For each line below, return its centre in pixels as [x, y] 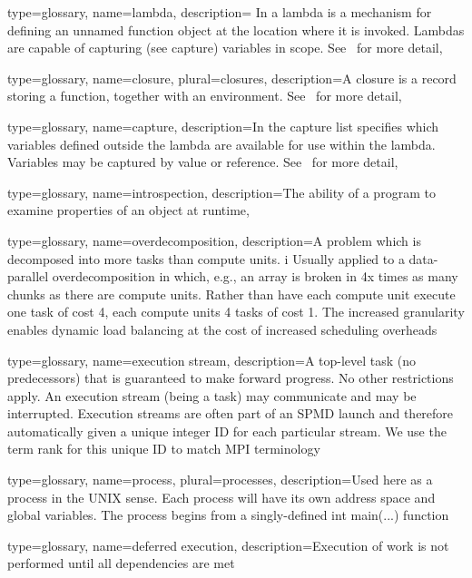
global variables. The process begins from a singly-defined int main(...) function [228, 515]
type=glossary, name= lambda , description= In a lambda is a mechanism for [220, 12]
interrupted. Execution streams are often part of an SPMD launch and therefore [231, 413]
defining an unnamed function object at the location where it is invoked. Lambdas [236, 29]
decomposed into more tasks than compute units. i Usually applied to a [206, 258]
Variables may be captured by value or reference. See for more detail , [203, 162]
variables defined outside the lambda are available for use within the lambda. [221, 144]
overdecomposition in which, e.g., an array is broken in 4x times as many [255, 276]
